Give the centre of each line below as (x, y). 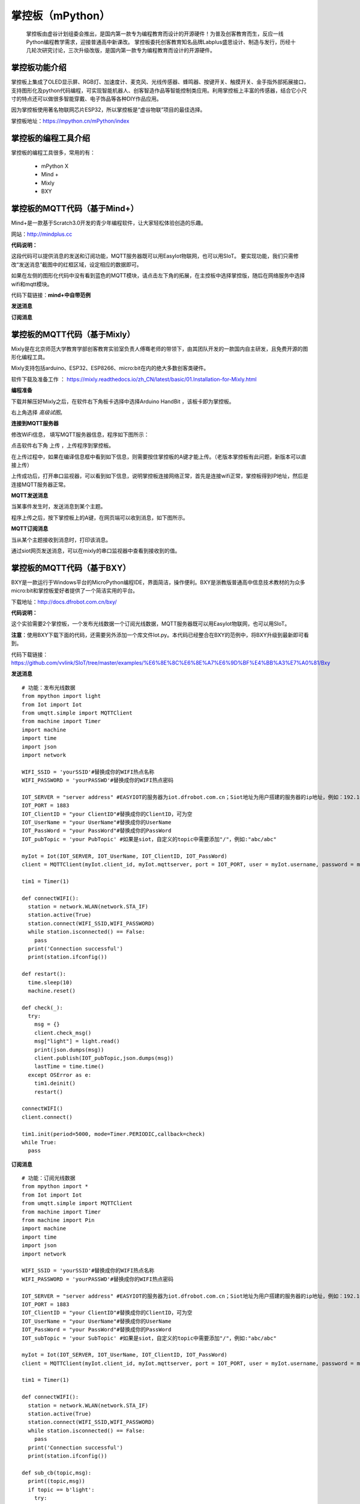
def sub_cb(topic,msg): (57, 1473)
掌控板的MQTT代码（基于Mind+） (75, 208)
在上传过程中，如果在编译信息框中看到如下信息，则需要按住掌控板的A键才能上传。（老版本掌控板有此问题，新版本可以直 (159, 457)
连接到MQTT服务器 (35, 424)
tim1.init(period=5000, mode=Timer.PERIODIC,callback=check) (113, 1134)
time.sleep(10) (50, 982)
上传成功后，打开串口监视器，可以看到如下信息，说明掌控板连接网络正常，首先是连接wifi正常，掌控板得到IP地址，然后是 (160, 476)
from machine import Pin (58, 1220)
